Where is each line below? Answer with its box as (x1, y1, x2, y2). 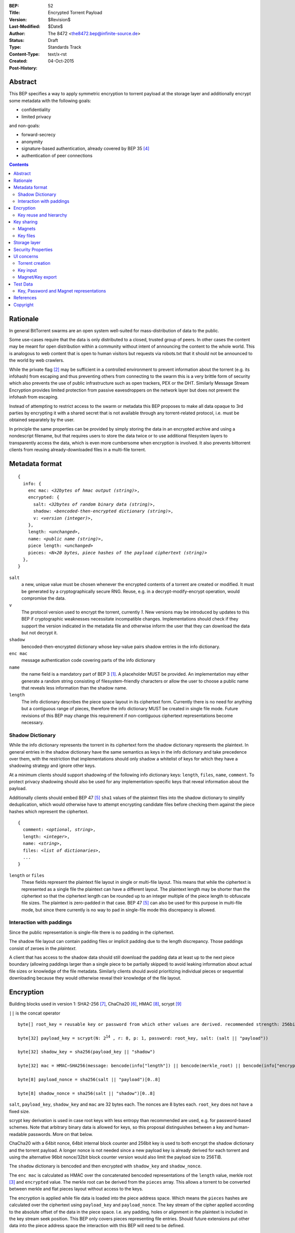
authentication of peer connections (21, 152, 93, 158)
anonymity (21, 139, 43, 145)
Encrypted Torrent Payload (48, 10, 103, 16)
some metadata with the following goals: (9, 98, 91, 104)
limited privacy (21, 113, 52, 119)
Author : (9, 30, 26, 36)
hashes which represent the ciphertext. (9, 808, 88, 814)
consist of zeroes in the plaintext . (9, 945, 77, 951)
